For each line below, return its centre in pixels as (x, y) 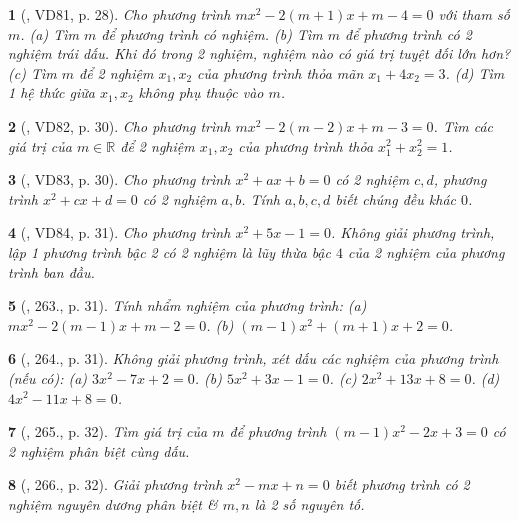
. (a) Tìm (49, 33)
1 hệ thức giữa (51, 92)
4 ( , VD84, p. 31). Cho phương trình (119, 232)
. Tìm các (463, 125)
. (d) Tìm (475, 72)
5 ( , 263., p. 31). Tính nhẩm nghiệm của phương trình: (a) (187, 305)
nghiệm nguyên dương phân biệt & (113, 503)
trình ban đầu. (51, 271)
